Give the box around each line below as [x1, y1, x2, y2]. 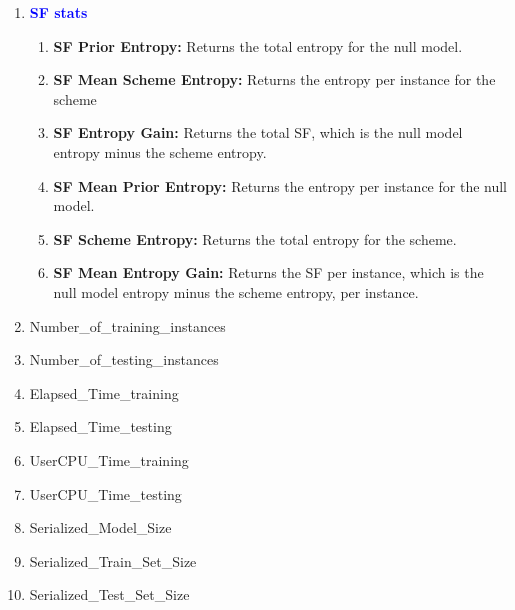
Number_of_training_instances [29, 315, 226, 336]
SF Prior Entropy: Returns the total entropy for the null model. [53, 35, 463, 56]
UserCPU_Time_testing [29, 483, 182, 504]
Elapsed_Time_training [29, 382, 179, 403]
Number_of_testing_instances [29, 349, 219, 370]
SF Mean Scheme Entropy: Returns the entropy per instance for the [53, 69, 496, 90]
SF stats [29, 2, 88, 22]
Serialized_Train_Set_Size [29, 550, 197, 571]
